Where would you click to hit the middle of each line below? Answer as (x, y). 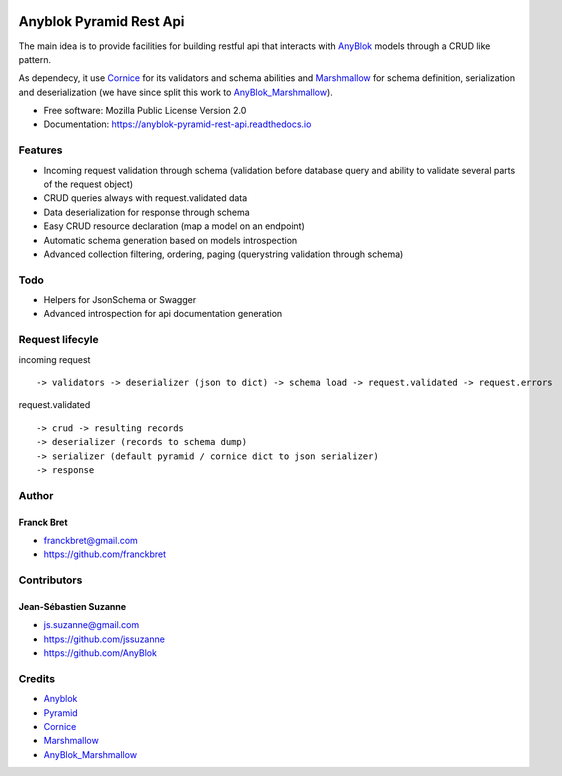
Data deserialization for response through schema (146, 212)
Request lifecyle (58, 340)
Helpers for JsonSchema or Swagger (120, 300)
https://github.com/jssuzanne (104, 639)
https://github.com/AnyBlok (100, 653)
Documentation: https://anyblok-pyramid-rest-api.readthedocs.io (177, 124)
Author (36, 495)
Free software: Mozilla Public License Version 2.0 (145, 111)
